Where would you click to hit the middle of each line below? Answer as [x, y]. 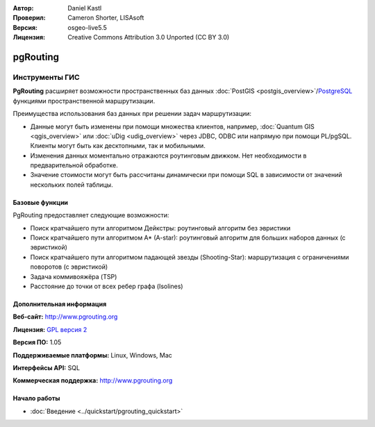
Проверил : [29, 18]
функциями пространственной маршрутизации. [84, 101]
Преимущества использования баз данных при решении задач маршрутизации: [132, 114]
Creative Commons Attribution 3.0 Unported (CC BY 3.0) [149, 37]
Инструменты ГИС [46, 77]
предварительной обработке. [74, 165]
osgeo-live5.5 [87, 27]
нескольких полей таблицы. [72, 185]
